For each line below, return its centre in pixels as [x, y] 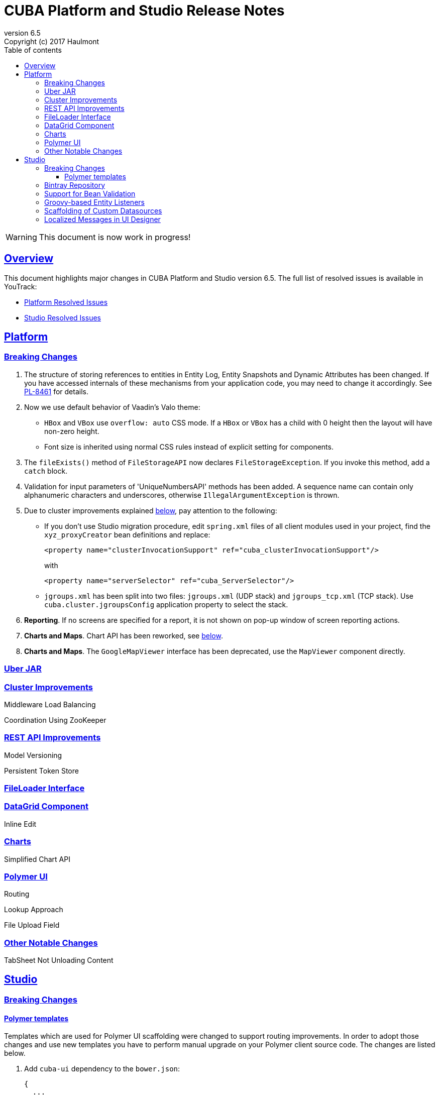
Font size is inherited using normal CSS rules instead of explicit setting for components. [189, 447]
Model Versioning [33, 755]
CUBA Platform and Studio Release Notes [144, 11]
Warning [21, 237]
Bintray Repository [75, 185]
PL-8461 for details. [56, 391]
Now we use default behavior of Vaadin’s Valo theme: [112, 407]
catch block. [46, 471]
